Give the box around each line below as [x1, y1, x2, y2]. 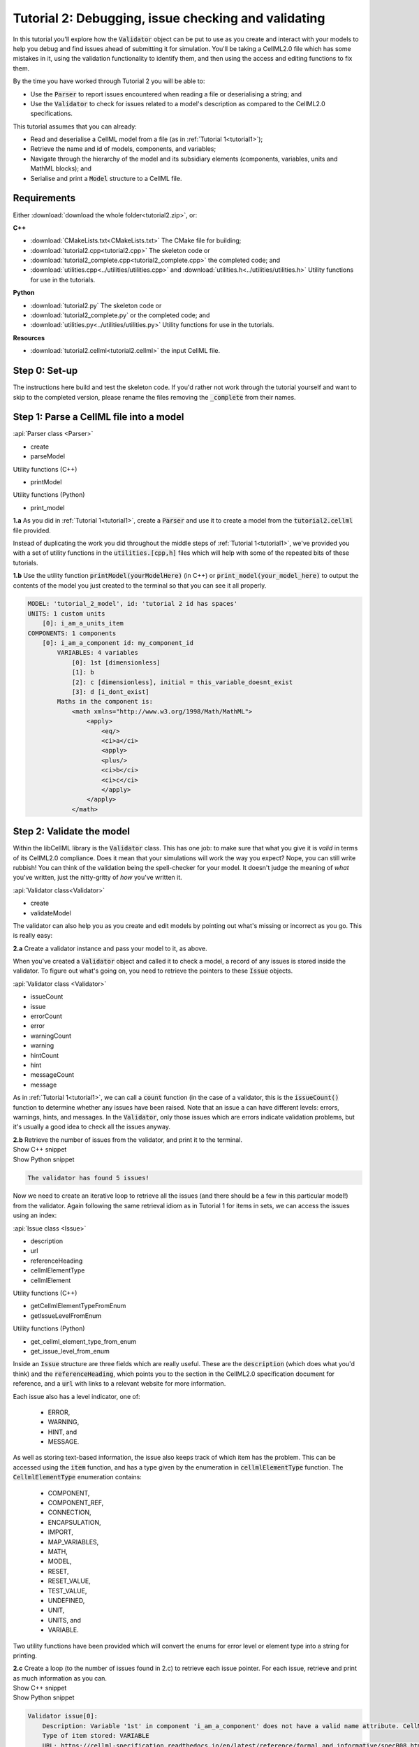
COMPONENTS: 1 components [27, 629, 117, 637]
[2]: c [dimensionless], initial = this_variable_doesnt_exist [71, 678, 293, 686]
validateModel [30, 908, 71, 917]
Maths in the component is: [57, 697, 154, 706]
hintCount [30, 1051, 59, 1059]
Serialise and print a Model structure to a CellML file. [30, 174, 182, 182]
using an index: [13, 1211, 57, 1219]
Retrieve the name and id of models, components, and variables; [30, 145, 216, 153]
